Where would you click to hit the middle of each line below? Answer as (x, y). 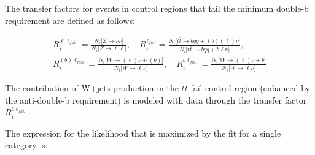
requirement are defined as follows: (70, 20)
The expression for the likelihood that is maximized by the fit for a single (143, 133)
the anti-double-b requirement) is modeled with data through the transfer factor (156, 100)
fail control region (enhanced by (250, 88)
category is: (26, 145)
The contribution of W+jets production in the (92, 88)
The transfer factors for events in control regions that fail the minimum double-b (157, 8)
